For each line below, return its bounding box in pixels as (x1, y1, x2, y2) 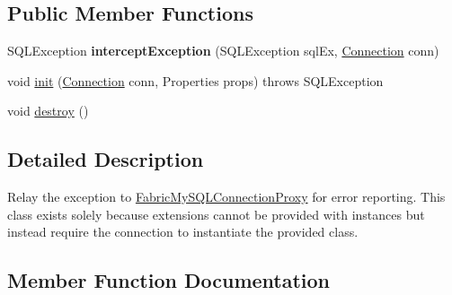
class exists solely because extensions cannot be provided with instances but (7, 204, 425, 223)
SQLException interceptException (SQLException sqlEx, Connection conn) (7, 41, 439, 60)
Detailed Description (7, 145, 204, 173)
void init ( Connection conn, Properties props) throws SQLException (7, 71, 384, 90)
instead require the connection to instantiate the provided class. (7, 222, 359, 241)
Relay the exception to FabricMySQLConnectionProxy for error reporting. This (7, 187, 446, 206)
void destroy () (7, 101, 89, 120)
